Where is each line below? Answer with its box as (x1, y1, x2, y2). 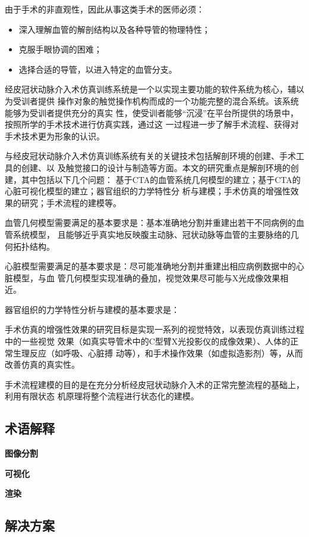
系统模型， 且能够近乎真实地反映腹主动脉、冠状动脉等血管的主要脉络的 (12, 228, 291, 240)
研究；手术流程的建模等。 (21, 196, 121, 209)
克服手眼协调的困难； (18, 43, 102, 55)
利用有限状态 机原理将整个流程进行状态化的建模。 (5, 390, 199, 402)
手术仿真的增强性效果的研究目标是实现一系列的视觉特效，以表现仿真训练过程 (5, 323, 304, 336)
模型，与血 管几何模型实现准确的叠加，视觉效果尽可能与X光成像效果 (12, 271, 280, 284)
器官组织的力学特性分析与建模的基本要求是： (5, 303, 179, 315)
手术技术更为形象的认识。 (5, 129, 105, 142)
